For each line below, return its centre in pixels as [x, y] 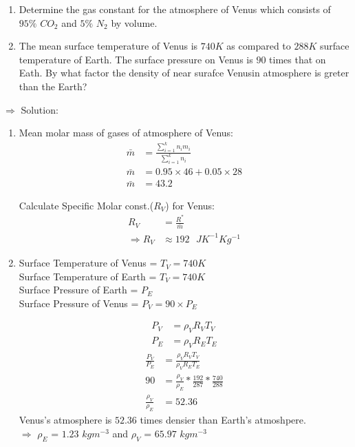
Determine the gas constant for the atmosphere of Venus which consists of [175, 9]
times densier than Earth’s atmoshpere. [223, 420]
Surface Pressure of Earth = [78, 290]
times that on [298, 59]
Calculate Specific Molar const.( [86, 205]
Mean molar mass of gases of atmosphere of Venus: [126, 133]
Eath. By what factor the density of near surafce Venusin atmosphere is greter [184, 73]
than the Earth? [53, 86]
